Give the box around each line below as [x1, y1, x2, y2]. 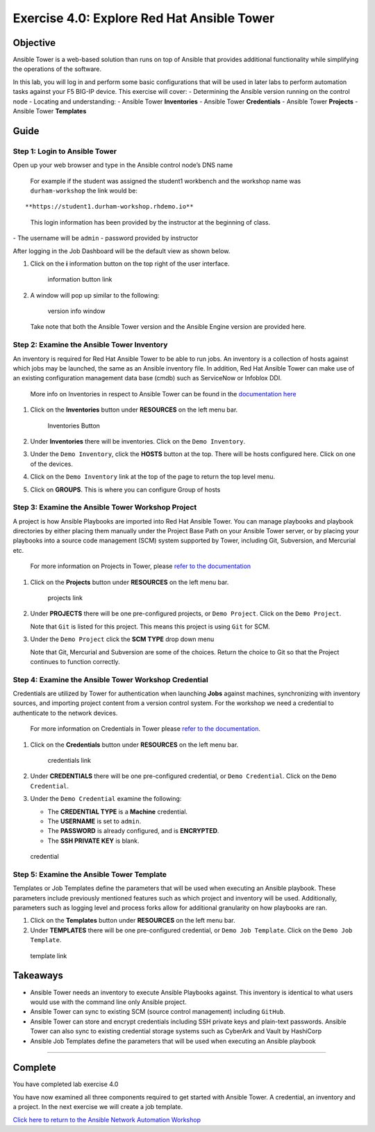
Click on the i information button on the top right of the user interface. [30, 259, 230, 268]
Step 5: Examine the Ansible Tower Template [12, 869, 167, 879]
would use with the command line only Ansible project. [30, 998, 187, 1006]
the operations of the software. [12, 65, 102, 73]
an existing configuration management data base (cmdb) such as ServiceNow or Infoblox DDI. [12, 374, 282, 382]
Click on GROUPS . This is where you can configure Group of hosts [30, 485, 221, 494]
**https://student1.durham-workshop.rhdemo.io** [25, 202, 194, 211]
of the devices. [30, 460, 73, 468]
